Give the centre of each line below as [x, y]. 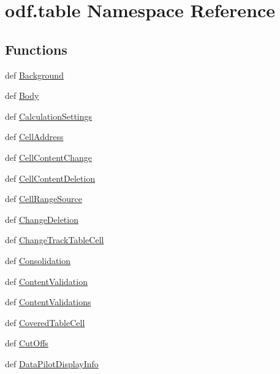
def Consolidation [38, 260]
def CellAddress [34, 137]
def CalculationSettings [49, 116]
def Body [22, 95]
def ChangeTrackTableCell [55, 240]
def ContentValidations [48, 302]
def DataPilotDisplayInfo [52, 363]
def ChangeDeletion [42, 219]
